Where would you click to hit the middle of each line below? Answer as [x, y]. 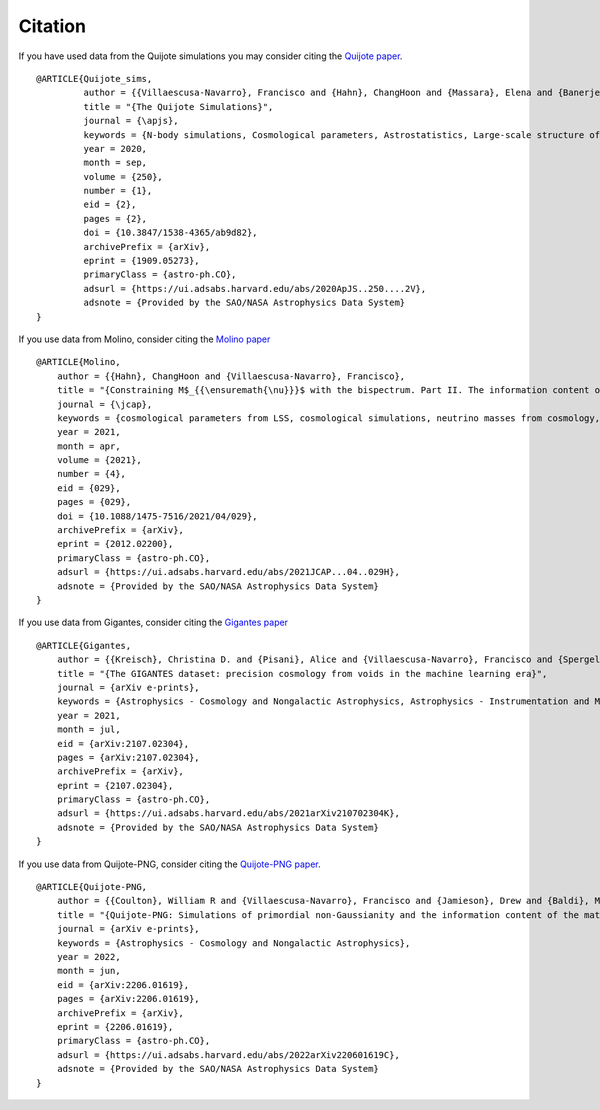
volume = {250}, [123, 176]
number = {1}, [118, 191]
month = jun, [88, 971]
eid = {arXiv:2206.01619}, [123, 984]
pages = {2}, [115, 218]
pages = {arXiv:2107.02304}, [128, 757]
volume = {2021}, [99, 460]
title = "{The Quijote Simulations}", [178, 106]
